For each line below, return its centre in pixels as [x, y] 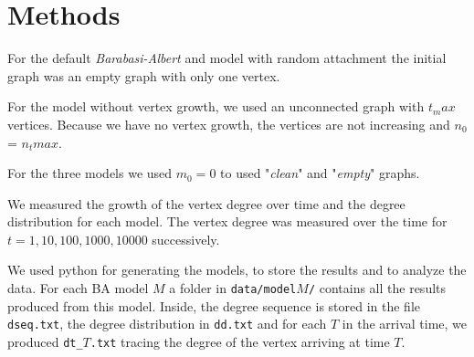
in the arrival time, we [405, 324]
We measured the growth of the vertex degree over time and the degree [206, 203]
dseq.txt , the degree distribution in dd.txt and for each [167, 324]
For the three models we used [90, 173]
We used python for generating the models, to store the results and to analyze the [237, 270]
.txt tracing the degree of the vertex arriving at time [240, 341]
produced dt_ [45, 341]
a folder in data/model [233, 288]
